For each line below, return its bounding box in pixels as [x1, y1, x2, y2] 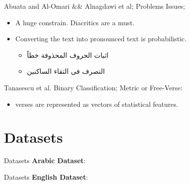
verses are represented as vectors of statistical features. [15, 99, 178, 109]
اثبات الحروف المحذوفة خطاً [27, 50, 109, 60]
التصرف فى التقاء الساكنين [27, 66, 105, 76]
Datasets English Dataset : [4, 171, 88, 182]
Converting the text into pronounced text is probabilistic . [15, 34, 187, 44]
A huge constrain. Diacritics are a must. [15, 17, 135, 27]
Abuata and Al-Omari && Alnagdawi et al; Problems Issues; [4, 1, 185, 11]
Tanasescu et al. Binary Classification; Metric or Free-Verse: [4, 82, 183, 92]
